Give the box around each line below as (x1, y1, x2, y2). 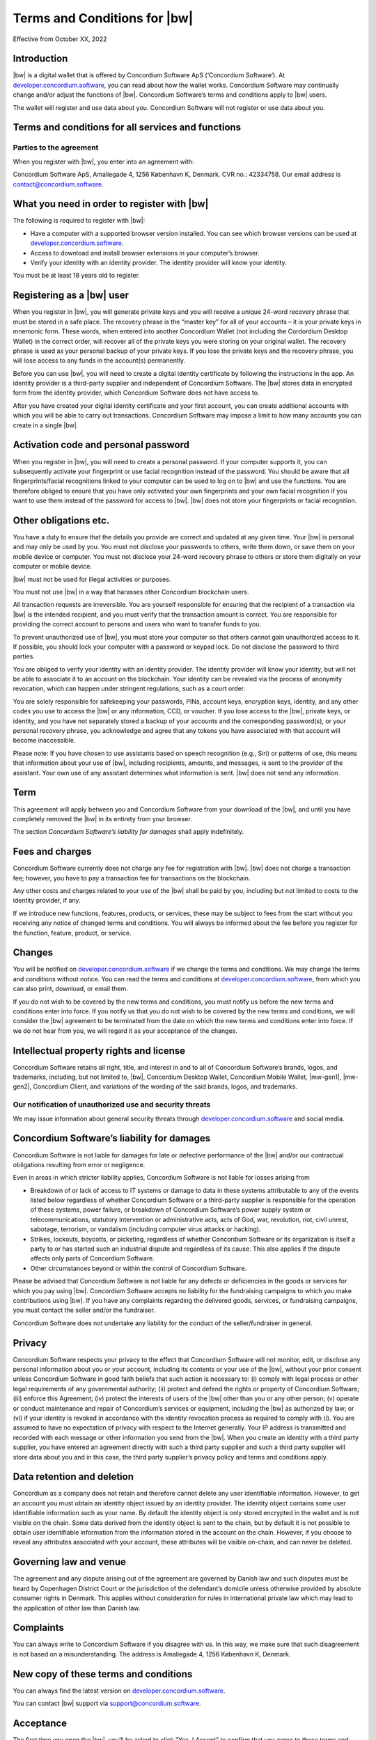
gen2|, (13, 1082, 32, 1091)
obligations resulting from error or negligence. (13, 1160, 146, 1169)
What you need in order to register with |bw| (13, 198, 209, 210)
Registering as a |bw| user (13, 290, 129, 301)
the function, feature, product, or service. (13, 928, 132, 937)
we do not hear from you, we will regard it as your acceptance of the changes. (13, 1027, 238, 1035)
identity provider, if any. (13, 896, 81, 905)
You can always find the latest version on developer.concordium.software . (13, 1686, 226, 1695)
